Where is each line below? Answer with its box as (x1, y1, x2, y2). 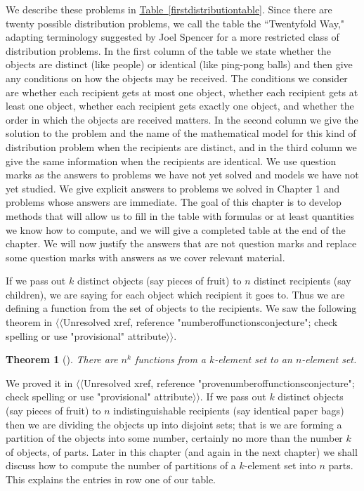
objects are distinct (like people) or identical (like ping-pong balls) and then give (6, 57, 353, 72)
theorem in (6, 315, 53, 329)
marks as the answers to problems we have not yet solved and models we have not (6, 167, 359, 182)
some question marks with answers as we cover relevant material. (6, 249, 285, 264)
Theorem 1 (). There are (6, 352, 118, 367)
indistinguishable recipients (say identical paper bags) (113, 403, 344, 418)
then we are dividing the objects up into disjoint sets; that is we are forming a (6, 417, 342, 431)
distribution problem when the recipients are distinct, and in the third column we (6, 139, 357, 154)
